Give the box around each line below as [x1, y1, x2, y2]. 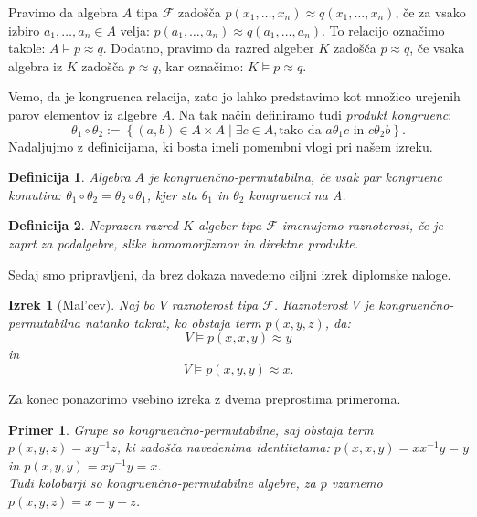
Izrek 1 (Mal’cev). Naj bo [8, 295, 155, 314]
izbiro [8, 20, 40, 39]
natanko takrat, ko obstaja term [84, 312, 261, 332]
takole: [8, 38, 46, 58]
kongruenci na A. [249, 185, 346, 204]
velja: [120, 20, 150, 39]
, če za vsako [395, 3, 466, 21]
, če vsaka [409, 38, 465, 58]
